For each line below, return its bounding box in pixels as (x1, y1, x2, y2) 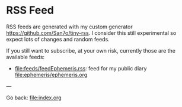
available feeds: (6, 53, 45, 60)
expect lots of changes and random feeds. (6, 35, 110, 43)
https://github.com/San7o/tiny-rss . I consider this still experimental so (6, 29, 177, 36)
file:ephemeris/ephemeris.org (14, 71, 88, 78)
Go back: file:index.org (6, 94, 62, 101)
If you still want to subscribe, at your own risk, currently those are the (6, 47, 176, 54)
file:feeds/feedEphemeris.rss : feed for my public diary (14, 64, 147, 72)
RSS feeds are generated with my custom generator (6, 23, 133, 30)
